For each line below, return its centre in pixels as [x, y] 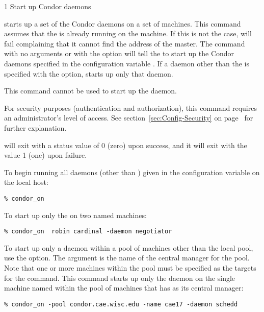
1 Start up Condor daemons [48, 6]
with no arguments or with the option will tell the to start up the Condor [119, 53]
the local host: [26, 182]
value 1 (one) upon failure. [46, 155]
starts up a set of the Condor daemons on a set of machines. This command [123, 23]
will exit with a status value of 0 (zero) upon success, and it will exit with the [126, 145]
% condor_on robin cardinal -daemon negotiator [88, 232]
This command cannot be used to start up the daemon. [90, 91]
